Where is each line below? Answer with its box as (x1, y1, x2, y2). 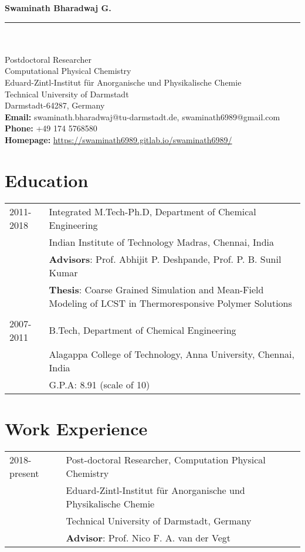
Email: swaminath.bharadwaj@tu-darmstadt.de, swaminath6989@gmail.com (5, 110, 280, 123)
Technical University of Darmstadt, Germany (66, 513, 252, 527)
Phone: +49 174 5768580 (5, 122, 97, 134)
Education (5, 168, 89, 192)
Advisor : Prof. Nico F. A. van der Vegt (66, 530, 231, 544)
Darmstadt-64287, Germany (5, 99, 105, 111)
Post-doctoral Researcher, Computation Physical (66, 452, 266, 466)
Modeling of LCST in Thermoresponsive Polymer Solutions (49, 296, 292, 310)
